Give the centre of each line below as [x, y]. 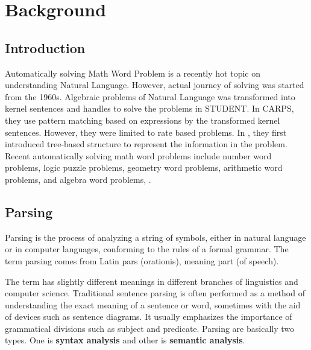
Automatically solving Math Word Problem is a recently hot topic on [133, 73]
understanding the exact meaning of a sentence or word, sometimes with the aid [153, 304]
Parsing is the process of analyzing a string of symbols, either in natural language [155, 237]
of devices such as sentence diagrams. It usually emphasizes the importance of [149, 317]
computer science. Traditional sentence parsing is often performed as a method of [155, 293]
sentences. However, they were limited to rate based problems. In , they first [146, 132]
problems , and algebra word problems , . [78, 179]
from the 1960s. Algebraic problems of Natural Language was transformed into [150, 96]
